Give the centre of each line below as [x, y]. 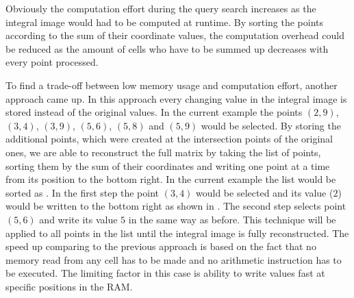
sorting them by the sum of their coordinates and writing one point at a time [168, 165]
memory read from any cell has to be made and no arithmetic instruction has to [174, 259]
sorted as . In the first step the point [82, 192]
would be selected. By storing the [271, 125]
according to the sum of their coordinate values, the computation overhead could [175, 35]
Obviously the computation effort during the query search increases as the [161, 8]
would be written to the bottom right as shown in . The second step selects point [176, 206]
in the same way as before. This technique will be [232, 219]
